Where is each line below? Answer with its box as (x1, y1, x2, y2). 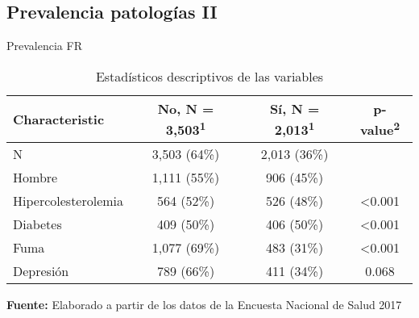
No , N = (157, 98, 214, 118)
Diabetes (13, 215, 62, 234)
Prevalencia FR (6, 37, 82, 54)
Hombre (13, 168, 58, 187)
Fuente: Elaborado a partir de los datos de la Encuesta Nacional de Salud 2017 (6, 296, 402, 313)
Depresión (13, 262, 69, 281)
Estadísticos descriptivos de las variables (95, 66, 324, 86)
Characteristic (13, 109, 105, 128)
